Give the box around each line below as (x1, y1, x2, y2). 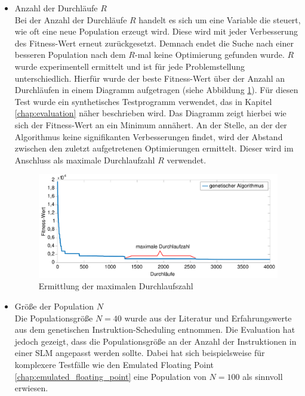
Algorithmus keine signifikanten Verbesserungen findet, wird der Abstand (14, 130, 283, 143)
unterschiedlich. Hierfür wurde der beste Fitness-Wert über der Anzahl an (14, 72, 285, 84)
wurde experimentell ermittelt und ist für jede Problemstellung (14, 60, 245, 72)
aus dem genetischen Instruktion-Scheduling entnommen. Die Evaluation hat (14, 323, 295, 336)
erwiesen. (14, 382, 48, 394)
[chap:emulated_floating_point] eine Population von (14, 370, 207, 382)
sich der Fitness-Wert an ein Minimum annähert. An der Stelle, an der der (14, 118, 287, 131)
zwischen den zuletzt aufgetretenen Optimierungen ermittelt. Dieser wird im (14, 142, 294, 154)
